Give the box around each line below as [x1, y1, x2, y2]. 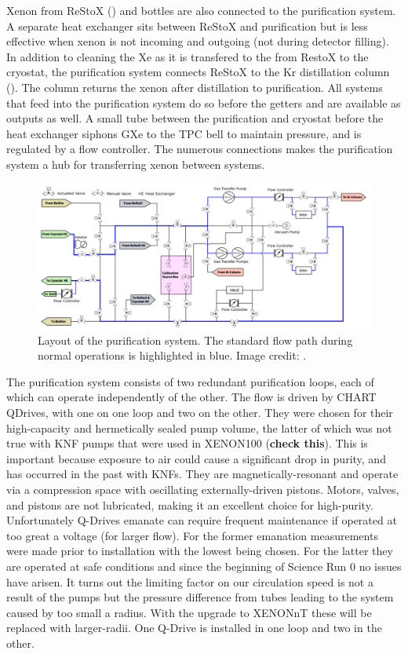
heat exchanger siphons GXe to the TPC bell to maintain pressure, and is [6, 125, 362, 141]
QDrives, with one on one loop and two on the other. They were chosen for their [6, 404, 393, 420]
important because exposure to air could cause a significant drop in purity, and [6, 450, 386, 466]
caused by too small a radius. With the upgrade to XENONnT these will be [6, 604, 372, 620]
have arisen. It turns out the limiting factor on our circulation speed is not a [6, 573, 373, 590]
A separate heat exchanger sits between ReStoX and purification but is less [6, 17, 368, 34]
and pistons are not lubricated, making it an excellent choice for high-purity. [6, 496, 373, 513]
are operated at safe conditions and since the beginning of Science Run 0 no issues [6, 557, 402, 574]
